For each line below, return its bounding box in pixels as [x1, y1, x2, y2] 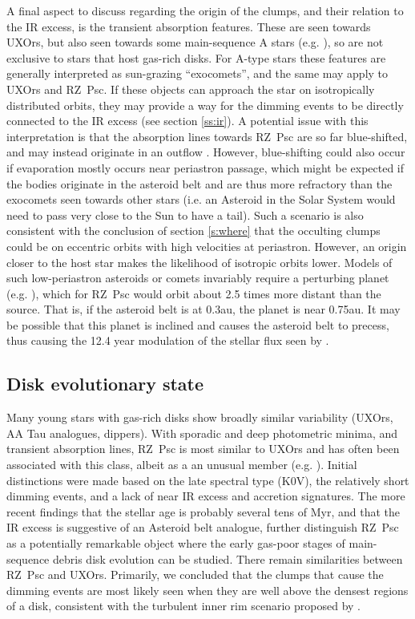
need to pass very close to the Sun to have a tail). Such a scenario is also [6, 206, 364, 223]
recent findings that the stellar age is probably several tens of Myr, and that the [6, 503, 400, 520]
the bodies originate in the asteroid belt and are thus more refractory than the [6, 175, 393, 192]
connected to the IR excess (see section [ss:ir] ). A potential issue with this [6, 112, 369, 129]
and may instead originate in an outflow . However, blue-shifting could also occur [6, 144, 405, 160]
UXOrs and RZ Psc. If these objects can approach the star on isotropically [6, 80, 375, 97]
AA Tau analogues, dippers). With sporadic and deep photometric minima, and [6, 424, 398, 441]
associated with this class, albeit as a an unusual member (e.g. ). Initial [6, 456, 357, 473]
